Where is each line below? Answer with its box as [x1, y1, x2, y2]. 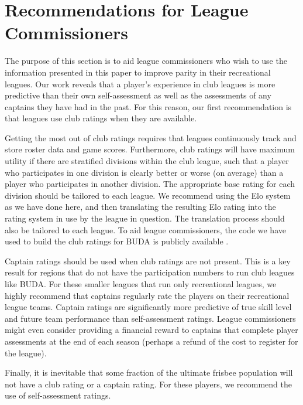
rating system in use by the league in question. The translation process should [5, 212, 285, 224]
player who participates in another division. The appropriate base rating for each [5, 178, 295, 190]
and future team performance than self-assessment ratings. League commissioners [5, 312, 296, 324]
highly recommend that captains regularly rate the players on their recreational [5, 289, 290, 301]
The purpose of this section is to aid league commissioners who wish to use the [5, 55, 287, 67]
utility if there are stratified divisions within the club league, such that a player [5, 155, 289, 167]
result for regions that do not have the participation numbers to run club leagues [5, 266, 295, 278]
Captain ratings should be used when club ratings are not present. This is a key [5, 254, 291, 267]
